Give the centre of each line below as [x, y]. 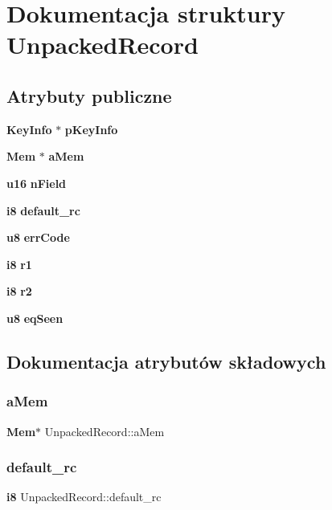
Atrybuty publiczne [89, 95]
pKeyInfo [91, 129]
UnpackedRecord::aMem [105, 431]
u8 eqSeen [35, 318]
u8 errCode [38, 237]
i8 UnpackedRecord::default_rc [84, 497]
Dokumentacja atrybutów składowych [166, 361]
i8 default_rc [43, 210]
